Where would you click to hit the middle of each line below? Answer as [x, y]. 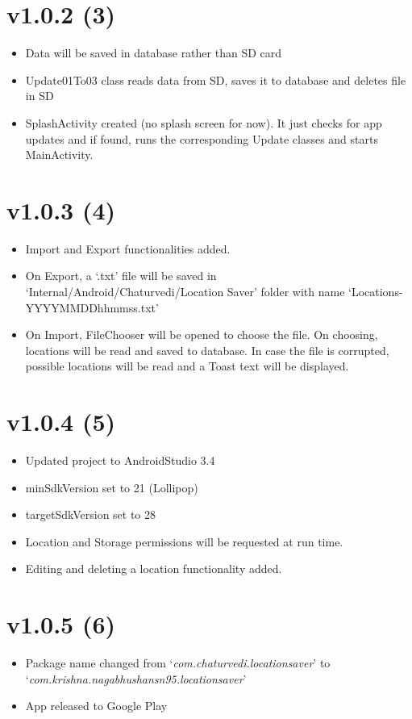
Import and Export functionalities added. [128, 248]
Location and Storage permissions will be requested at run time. [184, 541]
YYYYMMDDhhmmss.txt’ [92, 307]
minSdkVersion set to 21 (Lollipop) [112, 487]
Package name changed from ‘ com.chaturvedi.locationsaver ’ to [178, 663]
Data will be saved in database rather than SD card [154, 53]
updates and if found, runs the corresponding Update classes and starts [202, 138]
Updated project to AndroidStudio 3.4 [120, 460]
